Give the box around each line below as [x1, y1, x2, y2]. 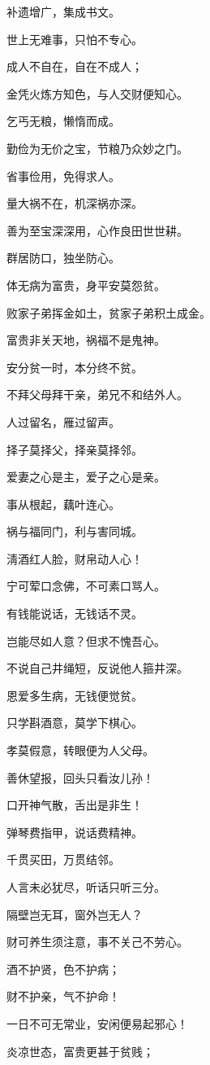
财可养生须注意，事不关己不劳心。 [6, 933, 188, 950]
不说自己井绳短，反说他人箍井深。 [6, 660, 188, 677]
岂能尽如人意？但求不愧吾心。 [6, 632, 165, 649]
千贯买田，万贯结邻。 [6, 851, 120, 868]
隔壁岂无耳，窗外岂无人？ [6, 905, 143, 923]
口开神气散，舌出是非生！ [6, 796, 143, 813]
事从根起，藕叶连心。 [6, 495, 120, 512]
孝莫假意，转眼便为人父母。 [6, 742, 154, 759]
